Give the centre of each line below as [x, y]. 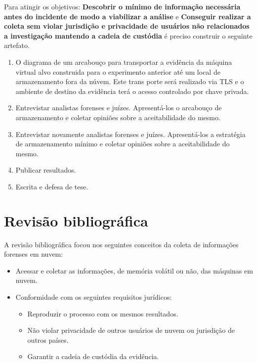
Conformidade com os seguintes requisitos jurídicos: [94, 297]
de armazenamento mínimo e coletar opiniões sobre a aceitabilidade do [123, 144]
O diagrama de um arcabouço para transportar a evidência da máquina [124, 62]
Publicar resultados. [46, 170]
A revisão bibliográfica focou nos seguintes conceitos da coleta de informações [121, 244]
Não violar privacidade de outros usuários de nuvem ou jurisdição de [131, 330]
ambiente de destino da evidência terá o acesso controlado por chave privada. [132, 91]
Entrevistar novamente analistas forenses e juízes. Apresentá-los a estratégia [130, 134]
